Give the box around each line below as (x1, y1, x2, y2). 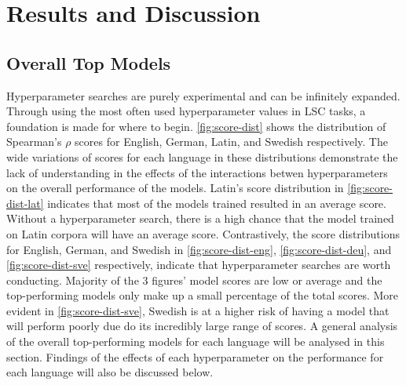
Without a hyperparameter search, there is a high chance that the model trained (6, 210, 394, 227)
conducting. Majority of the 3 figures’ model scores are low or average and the (6, 271, 382, 288)
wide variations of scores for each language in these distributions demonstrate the (6, 148, 398, 165)
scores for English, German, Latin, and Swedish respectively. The (75, 133, 388, 150)
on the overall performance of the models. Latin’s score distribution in (6, 180, 344, 196)
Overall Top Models (6, 50, 171, 74)
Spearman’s (6, 133, 62, 150)
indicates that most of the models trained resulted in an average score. (47, 194, 386, 211)
